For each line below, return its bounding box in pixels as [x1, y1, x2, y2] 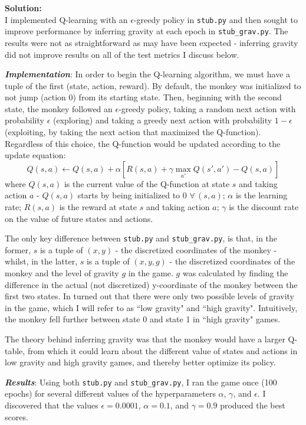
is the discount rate [229, 201, 299, 213]
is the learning [235, 189, 288, 201]
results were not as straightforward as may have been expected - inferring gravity [5, 36, 298, 48]
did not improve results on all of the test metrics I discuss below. [5, 48, 239, 60]
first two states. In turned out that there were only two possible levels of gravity [5, 290, 295, 302]
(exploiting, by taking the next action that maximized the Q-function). [5, 126, 261, 138]
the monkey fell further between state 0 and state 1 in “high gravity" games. [5, 313, 281, 325]
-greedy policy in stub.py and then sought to [133, 13, 298, 25]
